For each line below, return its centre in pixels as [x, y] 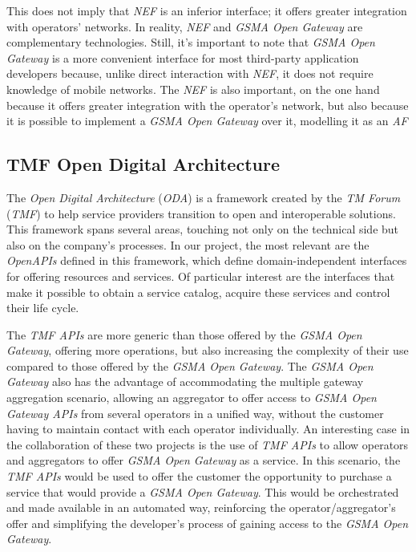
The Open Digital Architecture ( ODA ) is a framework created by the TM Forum [204, 197]
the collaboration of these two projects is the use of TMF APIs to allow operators [208, 444]
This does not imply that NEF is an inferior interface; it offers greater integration [207, 10]
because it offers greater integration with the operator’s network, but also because [208, 105]
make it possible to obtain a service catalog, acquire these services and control [198, 292]
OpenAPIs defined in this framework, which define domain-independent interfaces [207, 260]
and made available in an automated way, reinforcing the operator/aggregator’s [201, 507]
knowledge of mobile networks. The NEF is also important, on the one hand [193, 89]
